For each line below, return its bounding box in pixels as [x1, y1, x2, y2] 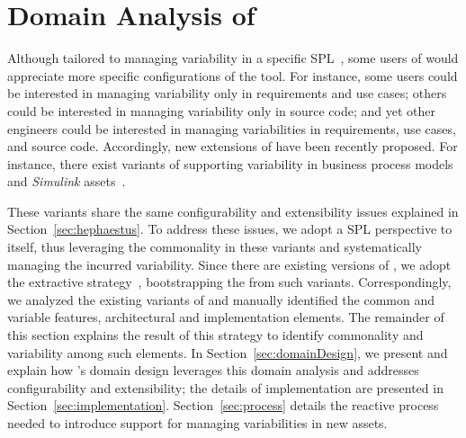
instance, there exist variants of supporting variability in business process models [7, 154, 453, 173]
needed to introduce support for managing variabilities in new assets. [7, 414, 388, 432]
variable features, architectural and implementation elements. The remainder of [7, 308, 444, 326]
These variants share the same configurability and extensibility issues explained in [7, 201, 459, 220]
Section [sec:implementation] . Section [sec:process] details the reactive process [7, 396, 439, 415]
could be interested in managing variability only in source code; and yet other [7, 101, 435, 120]
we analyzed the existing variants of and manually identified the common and [7, 290, 435, 308]
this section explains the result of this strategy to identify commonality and [7, 326, 424, 344]
